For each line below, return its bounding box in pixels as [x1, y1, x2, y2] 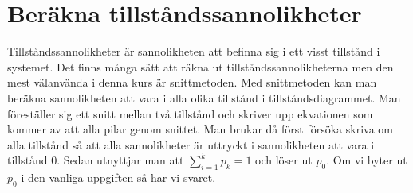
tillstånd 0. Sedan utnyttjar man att [7, 152, 184, 168]
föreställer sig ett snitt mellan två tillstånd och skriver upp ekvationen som [7, 105, 373, 122]
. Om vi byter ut [326, 152, 407, 168]
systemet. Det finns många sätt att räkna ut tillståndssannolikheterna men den [7, 58, 394, 75]
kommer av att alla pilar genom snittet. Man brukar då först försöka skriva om [7, 121, 393, 137]
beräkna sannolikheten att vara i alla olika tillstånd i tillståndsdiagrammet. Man [7, 89, 401, 106]
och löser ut [255, 152, 313, 168]
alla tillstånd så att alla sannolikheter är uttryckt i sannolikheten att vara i [7, 136, 375, 152]
